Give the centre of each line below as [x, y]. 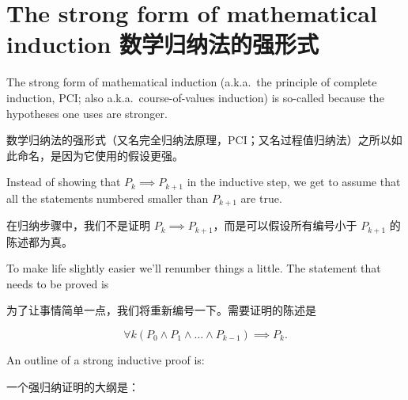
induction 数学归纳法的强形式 [163, 44]
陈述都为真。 [40, 241]
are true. [261, 198]
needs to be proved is [58, 283]
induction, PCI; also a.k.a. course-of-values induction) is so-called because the [195, 97]
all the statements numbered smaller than [108, 198]
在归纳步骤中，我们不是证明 [78, 225]
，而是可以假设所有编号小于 [285, 225]
